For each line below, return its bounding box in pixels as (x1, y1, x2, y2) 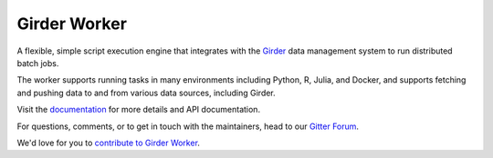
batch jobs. (16, 57, 59, 68)
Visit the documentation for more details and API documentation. (16, 104, 260, 115)
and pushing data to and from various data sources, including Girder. (16, 87, 276, 98)
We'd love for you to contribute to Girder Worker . (16, 137, 201, 148)
